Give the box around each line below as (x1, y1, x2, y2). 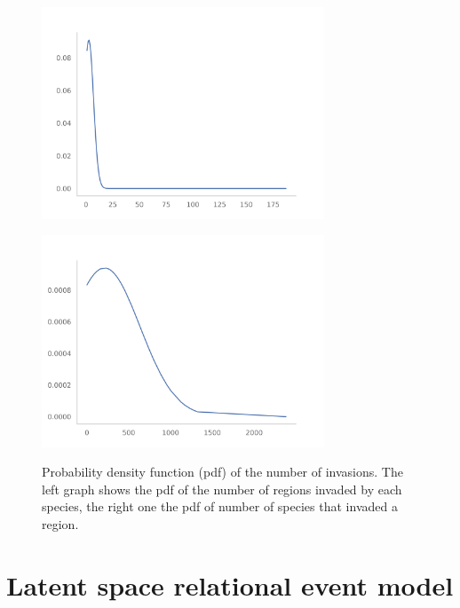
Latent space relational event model (6, 566, 454, 603)
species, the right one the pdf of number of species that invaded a (42, 497, 398, 516)
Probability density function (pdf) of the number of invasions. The (42, 462, 403, 481)
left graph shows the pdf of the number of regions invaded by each (42, 479, 402, 498)
